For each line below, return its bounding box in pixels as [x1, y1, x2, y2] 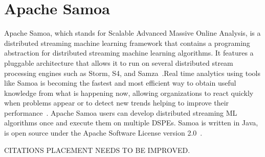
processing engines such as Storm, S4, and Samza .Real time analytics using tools [4, 67, 260, 78]
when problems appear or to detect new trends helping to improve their [4, 97, 229, 108]
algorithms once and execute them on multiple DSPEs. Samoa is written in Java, [4, 117, 258, 128]
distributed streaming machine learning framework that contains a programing [4, 37, 250, 48]
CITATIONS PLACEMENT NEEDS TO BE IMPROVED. [4, 144, 190, 155]
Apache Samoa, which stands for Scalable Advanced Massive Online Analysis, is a [4, 28, 261, 38]
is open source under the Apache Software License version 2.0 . [4, 127, 203, 138]
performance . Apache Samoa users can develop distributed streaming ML [4, 107, 237, 118]
